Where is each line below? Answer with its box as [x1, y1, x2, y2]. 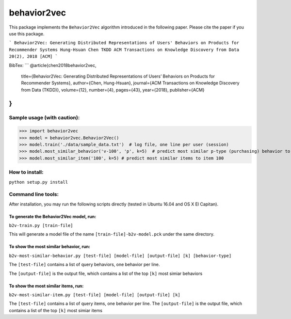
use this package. [9, 31, 45, 36]
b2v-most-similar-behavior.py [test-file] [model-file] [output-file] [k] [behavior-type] [9, 253, 232, 258]
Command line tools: [9, 191, 59, 198]
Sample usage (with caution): [9, 114, 80, 121]
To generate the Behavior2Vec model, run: [9, 213, 97, 219]
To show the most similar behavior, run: [9, 244, 91, 250]
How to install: [9, 169, 44, 175]
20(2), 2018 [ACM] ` [9, 54, 58, 59]
